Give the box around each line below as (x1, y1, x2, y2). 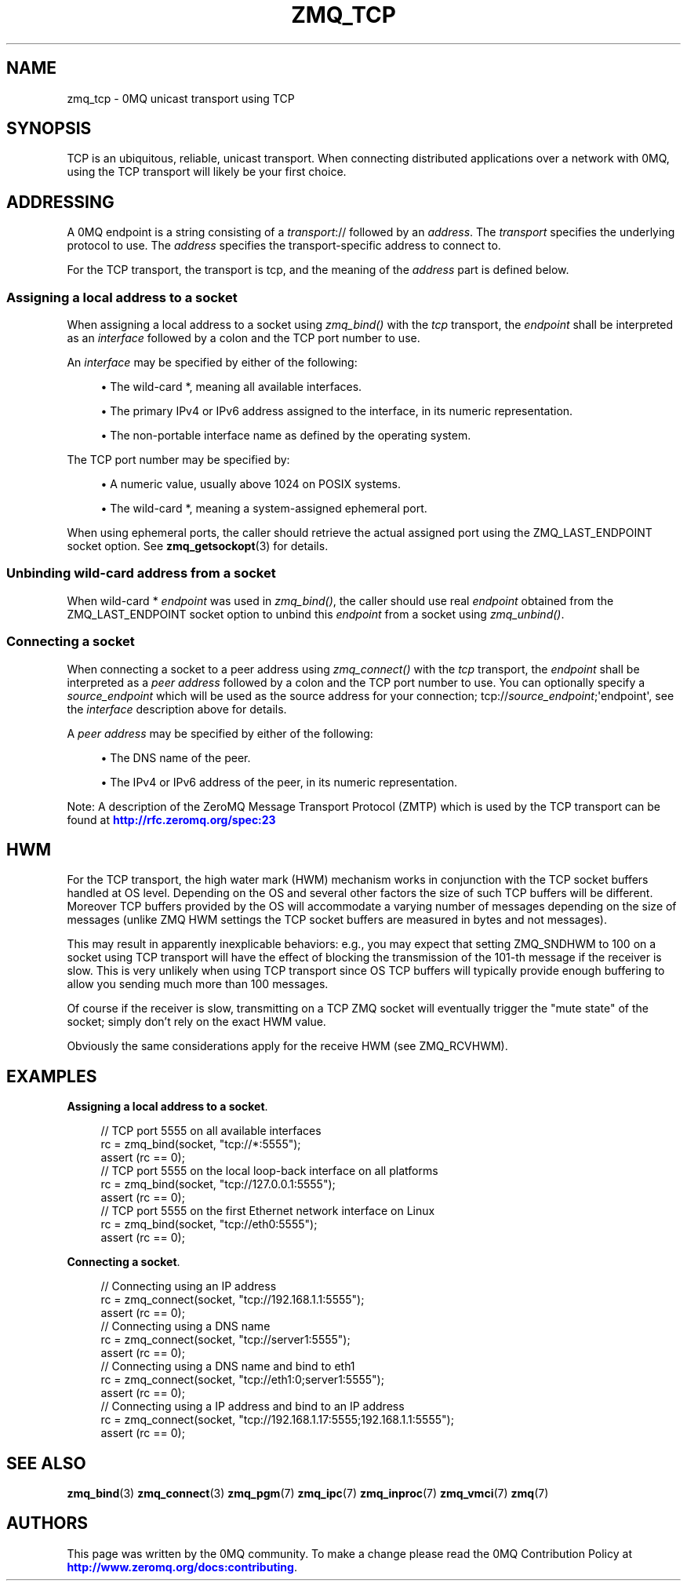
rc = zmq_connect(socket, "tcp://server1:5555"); (100, 1333, 351, 1347)
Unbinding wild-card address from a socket (6, 565, 276, 582)
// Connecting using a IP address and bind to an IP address (100, 1399, 405, 1414)
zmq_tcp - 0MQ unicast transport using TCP (67, 91, 295, 105)
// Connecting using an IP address (100, 1279, 277, 1293)
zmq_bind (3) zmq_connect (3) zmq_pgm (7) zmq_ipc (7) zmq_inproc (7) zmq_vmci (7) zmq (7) (67, 1487, 549, 1501)
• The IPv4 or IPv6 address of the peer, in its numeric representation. (100, 775, 458, 789)
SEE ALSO (6, 1453, 86, 1473)
